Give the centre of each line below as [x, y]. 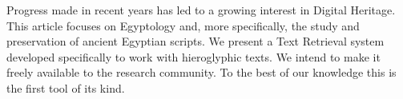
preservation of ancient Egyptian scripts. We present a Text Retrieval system [195, 41]
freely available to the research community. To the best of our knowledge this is [201, 72]
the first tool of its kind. [66, 87]
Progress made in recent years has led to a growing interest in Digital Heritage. [201, 10]
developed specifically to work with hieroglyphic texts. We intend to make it [193, 56]
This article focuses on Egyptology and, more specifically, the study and [183, 25]
